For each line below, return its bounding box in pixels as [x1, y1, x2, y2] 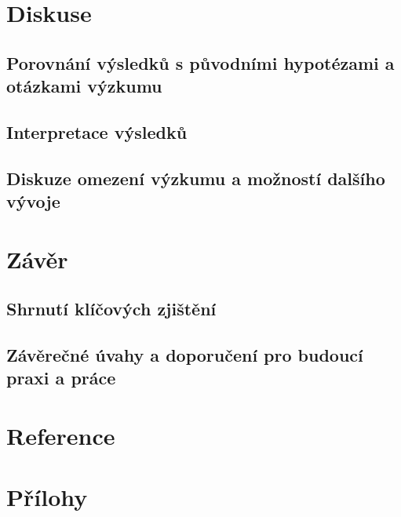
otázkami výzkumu [6, 74, 162, 98]
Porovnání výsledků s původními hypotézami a [6, 50, 395, 75]
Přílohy [6, 481, 88, 513]
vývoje [6, 189, 60, 213]
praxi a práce [6, 366, 116, 390]
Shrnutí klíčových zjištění [6, 297, 217, 321]
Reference [6, 420, 115, 452]
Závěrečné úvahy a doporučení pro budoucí [6, 343, 363, 367]
